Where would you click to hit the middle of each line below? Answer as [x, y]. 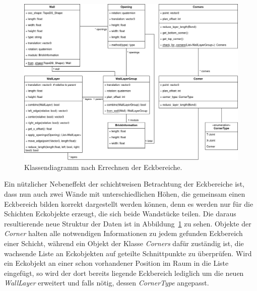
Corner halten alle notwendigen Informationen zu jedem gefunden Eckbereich [123, 233]
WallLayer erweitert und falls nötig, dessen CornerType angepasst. [107, 283]
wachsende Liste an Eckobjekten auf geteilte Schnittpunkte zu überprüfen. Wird [128, 253]
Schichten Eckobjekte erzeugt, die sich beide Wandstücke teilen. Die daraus [120, 214]
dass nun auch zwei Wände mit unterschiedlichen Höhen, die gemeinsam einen [125, 194]
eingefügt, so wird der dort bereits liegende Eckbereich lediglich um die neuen [124, 273]
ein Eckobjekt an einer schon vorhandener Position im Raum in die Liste [116, 263]
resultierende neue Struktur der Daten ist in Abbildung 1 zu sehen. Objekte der [128, 223]
